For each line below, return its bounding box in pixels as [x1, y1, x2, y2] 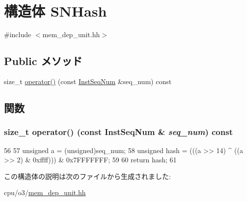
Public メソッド [4, 53, 82, 68]
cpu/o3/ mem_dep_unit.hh [4, 187, 86, 198]
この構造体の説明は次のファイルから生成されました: [4, 171, 171, 181]
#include [4, 29, 31, 40]
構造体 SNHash [4, 1, 107, 21]
